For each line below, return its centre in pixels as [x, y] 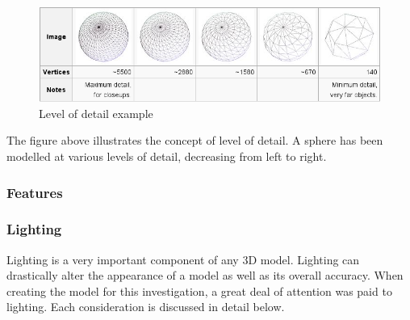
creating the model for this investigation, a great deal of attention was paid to [199, 291]
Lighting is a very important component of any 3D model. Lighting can [183, 259]
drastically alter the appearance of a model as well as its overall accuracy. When [205, 275]
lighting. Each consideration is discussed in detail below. [146, 307]
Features [35, 192]
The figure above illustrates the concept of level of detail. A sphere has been [195, 140]
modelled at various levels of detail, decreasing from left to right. [167, 156]
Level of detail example [96, 113]
